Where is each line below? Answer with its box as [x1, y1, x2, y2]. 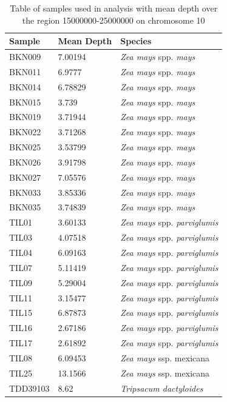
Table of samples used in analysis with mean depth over [10, 2, 218, 14]
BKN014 [9, 80, 41, 93]
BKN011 [9, 65, 41, 78]
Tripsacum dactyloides [120, 381, 203, 394]
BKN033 [9, 186, 41, 198]
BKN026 [9, 155, 41, 168]
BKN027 [9, 170, 41, 183]
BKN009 [9, 50, 41, 63]
